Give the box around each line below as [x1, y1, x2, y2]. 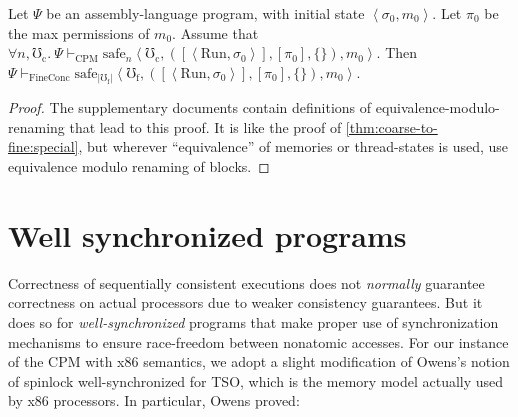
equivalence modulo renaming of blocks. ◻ [8, 156, 270, 177]
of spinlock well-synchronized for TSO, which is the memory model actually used [8, 370, 504, 391]
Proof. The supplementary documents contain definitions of [8, 97, 372, 118]
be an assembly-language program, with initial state [46, 3, 365, 23]
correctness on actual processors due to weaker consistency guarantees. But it [8, 292, 483, 313]
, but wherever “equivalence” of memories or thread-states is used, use [78, 136, 509, 157]
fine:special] [8, 136, 79, 157]
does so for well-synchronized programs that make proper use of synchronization [8, 311, 499, 332]
